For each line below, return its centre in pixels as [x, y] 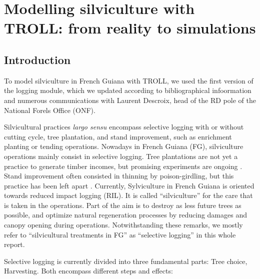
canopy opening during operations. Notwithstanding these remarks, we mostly [123, 225]
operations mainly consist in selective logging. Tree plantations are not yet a [121, 156]
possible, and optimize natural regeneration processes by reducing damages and [125, 215]
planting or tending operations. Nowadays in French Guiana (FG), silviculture [124, 146]
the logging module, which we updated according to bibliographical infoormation [128, 90]
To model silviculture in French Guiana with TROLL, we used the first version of [129, 80]
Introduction [37, 59]
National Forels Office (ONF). [50, 110]
